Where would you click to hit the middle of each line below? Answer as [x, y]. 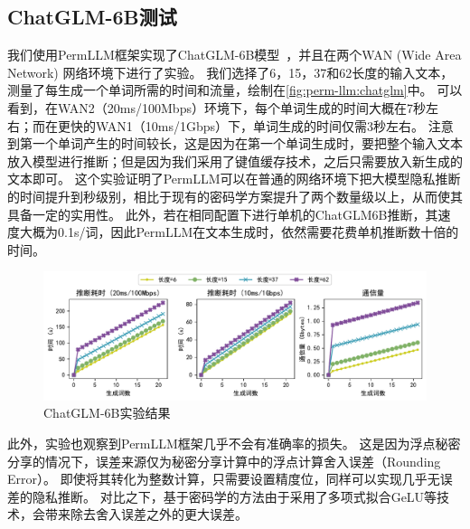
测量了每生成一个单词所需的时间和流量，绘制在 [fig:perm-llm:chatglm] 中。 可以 [235, 90]
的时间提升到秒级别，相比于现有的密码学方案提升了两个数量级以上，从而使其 [235, 196]
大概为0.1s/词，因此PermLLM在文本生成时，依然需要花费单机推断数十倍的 [239, 232]
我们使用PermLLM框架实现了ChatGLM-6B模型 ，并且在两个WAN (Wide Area [235, 55]
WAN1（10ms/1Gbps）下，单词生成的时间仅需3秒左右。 [260, 125]
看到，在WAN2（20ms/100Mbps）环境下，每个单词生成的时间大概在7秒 [216, 107]
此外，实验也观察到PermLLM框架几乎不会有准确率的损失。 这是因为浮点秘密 [234, 443]
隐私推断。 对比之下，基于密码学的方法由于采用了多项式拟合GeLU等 [235, 496]
